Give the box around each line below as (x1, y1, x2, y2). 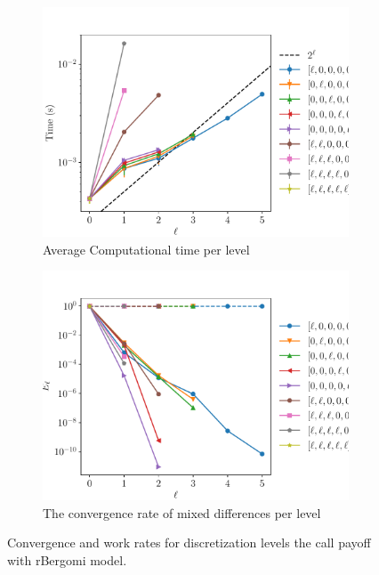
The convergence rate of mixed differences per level (43, 503, 321, 522)
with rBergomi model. (7, 550, 127, 569)
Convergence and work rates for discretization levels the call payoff (7, 533, 371, 552)
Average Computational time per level (43, 239, 250, 258)
